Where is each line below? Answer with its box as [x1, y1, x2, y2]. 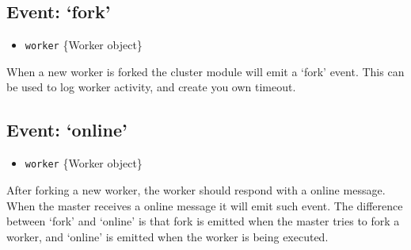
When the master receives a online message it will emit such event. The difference [6, 197, 403, 213]
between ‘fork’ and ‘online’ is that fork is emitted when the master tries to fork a [6, 213, 400, 229]
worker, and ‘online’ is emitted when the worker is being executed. [6, 228, 329, 244]
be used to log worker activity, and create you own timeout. [6, 79, 296, 95]
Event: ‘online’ [6, 117, 127, 142]
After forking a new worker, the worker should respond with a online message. [6, 181, 386, 198]
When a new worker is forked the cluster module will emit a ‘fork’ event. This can [6, 63, 405, 79]
